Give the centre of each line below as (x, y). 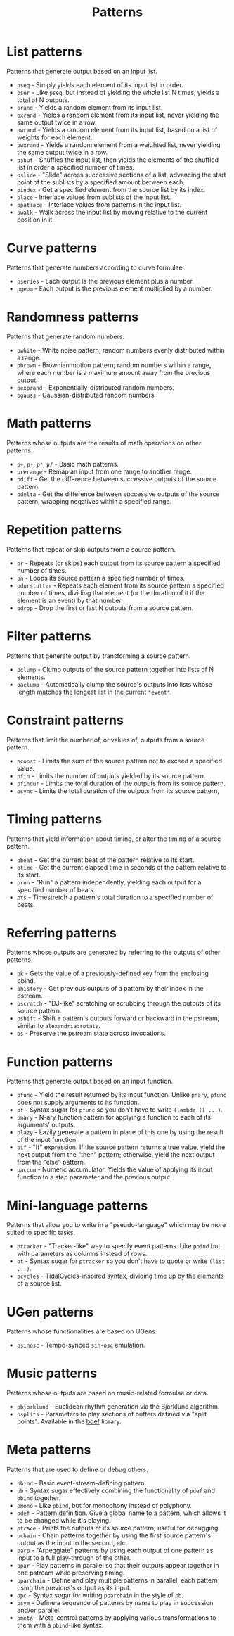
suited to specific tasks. (41, 1233)
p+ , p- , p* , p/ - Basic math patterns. (67, 464)
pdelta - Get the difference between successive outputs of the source (118, 494)
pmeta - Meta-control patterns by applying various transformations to (116, 1618)
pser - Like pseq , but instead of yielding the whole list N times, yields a (118, 92)
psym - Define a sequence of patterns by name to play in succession (115, 1603)
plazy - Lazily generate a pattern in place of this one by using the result (120, 1132)
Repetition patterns (64, 530)
